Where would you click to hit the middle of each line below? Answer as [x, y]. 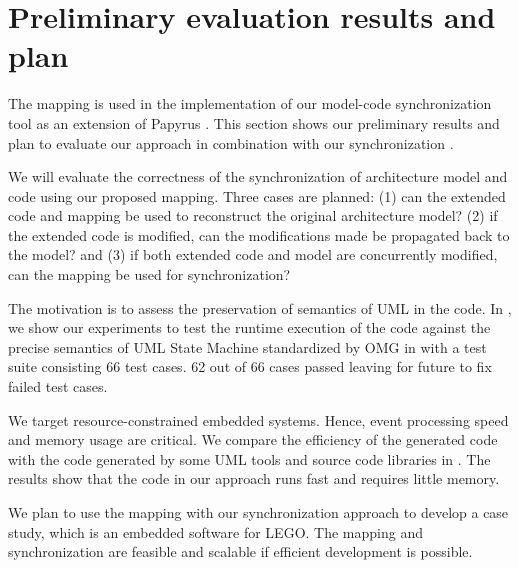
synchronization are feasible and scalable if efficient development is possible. [240, 551]
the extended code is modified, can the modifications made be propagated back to [259, 234]
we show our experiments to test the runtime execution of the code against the [249, 327]
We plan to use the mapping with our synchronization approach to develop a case [258, 512]
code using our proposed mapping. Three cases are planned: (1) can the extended [257, 195]
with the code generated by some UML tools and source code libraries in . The [249, 458]
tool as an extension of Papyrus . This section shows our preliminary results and [254, 122]
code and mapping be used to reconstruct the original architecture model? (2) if [253, 215]
